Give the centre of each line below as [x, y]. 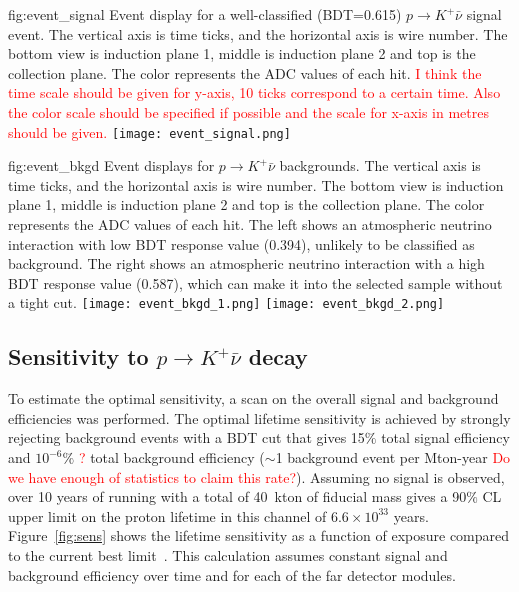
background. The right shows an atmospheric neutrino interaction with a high [246, 263]
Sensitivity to [78, 356]
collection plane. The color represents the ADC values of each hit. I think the [245, 72]
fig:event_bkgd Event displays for [111, 165]
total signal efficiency [445, 437]
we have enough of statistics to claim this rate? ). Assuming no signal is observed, [256, 476]
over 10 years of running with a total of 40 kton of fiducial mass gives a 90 [237, 496]
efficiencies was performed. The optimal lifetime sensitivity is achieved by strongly [259, 417]
